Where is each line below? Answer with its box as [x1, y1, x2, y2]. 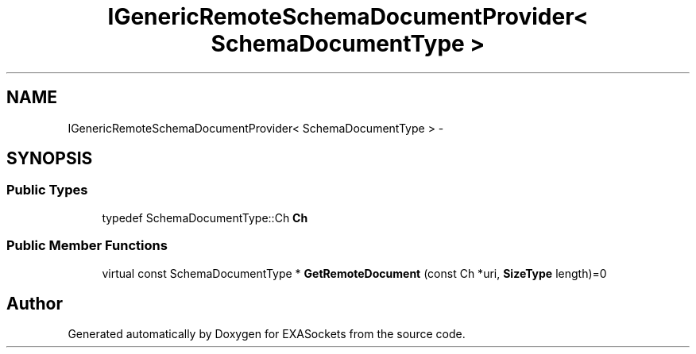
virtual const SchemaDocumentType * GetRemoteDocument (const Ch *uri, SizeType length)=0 [102, 266, 607, 280]
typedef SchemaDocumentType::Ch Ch [102, 210, 308, 225]
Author [6, 293, 63, 314]
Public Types [6, 182, 88, 198]
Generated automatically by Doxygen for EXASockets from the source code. [68, 327, 466, 341]
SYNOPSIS [6, 148, 93, 169]
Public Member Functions [6, 237, 168, 254]
